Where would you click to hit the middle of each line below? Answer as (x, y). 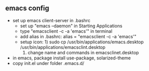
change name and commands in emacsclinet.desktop (83, 52)
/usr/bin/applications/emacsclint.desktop (63, 47)
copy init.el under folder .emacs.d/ (48, 63)
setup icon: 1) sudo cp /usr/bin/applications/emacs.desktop (82, 42)
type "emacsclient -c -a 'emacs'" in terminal (66, 31)
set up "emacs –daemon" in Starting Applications (71, 26)
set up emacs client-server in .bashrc (52, 20)
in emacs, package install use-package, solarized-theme (72, 58)
